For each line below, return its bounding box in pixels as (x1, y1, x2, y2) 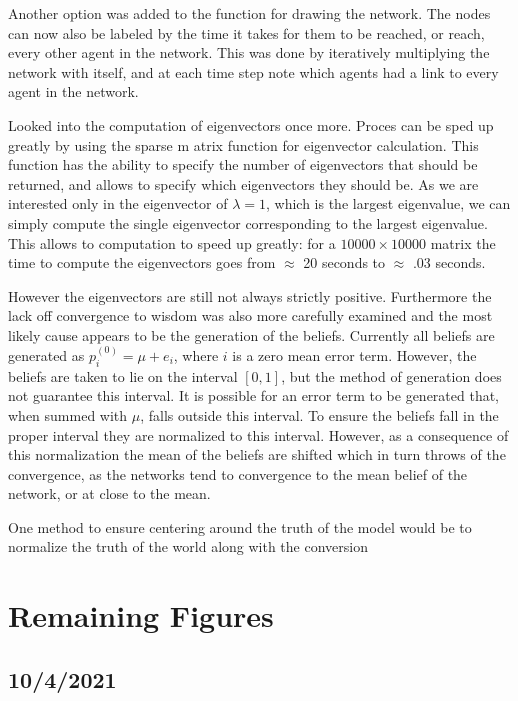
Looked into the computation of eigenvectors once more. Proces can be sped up (8, 114, 494, 135)
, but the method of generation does (281, 365, 502, 386)
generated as (8, 344, 85, 365)
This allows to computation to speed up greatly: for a (8, 232, 336, 253)
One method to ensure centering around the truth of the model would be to (8, 516, 472, 537)
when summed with (8, 404, 128, 425)
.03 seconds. (412, 252, 486, 273)
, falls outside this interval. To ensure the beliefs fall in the (140, 404, 499, 425)
